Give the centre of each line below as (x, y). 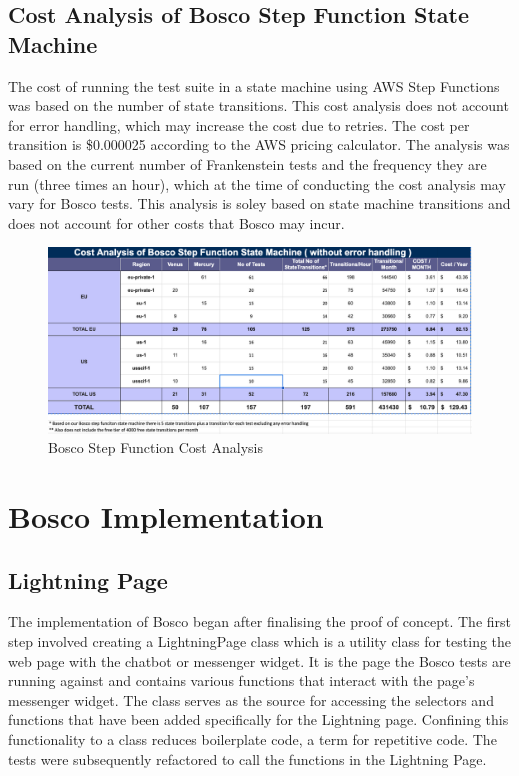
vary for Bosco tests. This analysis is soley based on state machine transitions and (259, 203)
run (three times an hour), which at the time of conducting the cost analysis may (257, 183)
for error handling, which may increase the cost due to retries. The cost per (239, 124)
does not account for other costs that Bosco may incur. (176, 222)
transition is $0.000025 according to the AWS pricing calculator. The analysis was (259, 144)
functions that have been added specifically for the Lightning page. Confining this (258, 719)
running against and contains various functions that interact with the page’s (241, 680)
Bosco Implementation (166, 516)
